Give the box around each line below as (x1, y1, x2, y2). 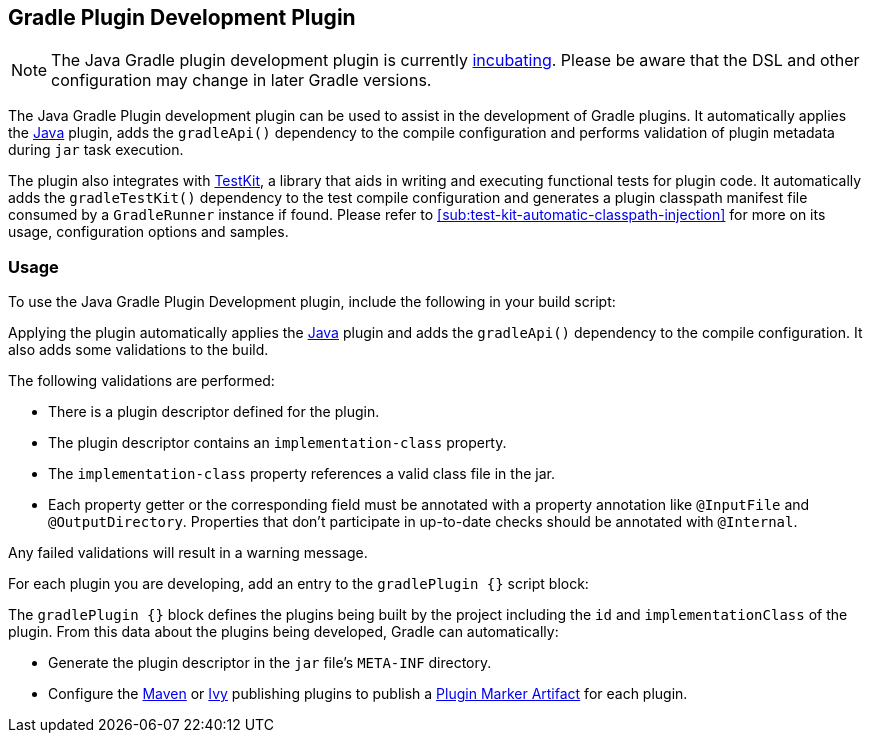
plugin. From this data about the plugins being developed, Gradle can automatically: (8, 623, 559, 641)
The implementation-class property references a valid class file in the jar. (48, 465, 555, 483)
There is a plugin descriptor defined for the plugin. (48, 403, 380, 421)
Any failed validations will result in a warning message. (8, 544, 368, 562)
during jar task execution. (8, 141, 184, 159)
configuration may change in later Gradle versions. (51, 70, 432, 91)
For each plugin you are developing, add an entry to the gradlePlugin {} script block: (8, 575, 589, 593)
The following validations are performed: (8, 372, 275, 390)
